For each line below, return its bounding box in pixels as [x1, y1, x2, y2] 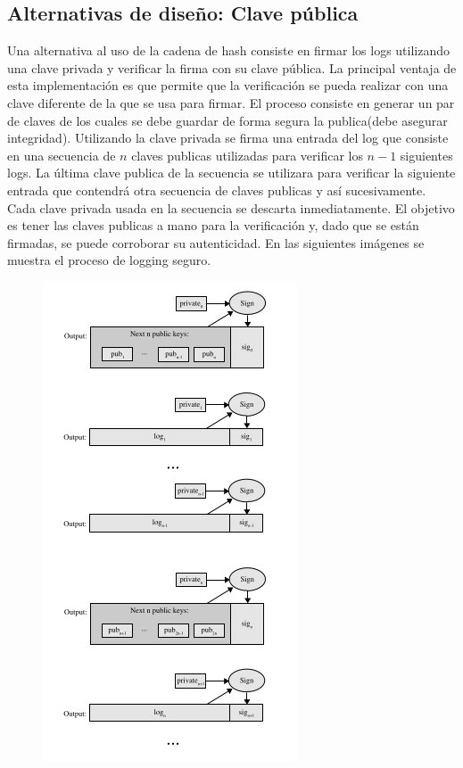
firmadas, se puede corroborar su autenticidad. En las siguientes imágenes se [7, 233, 425, 252]
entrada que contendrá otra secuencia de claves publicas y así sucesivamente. [7, 180, 426, 199]
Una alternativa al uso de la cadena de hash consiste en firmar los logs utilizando [7, 41, 451, 60]
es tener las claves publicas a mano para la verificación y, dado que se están [7, 216, 419, 235]
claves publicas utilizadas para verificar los [131, 145, 363, 164]
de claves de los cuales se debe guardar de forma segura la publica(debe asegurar [7, 111, 448, 129]
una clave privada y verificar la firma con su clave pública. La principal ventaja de [7, 58, 457, 77]
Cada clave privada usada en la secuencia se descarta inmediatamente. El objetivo [7, 198, 455, 217]
